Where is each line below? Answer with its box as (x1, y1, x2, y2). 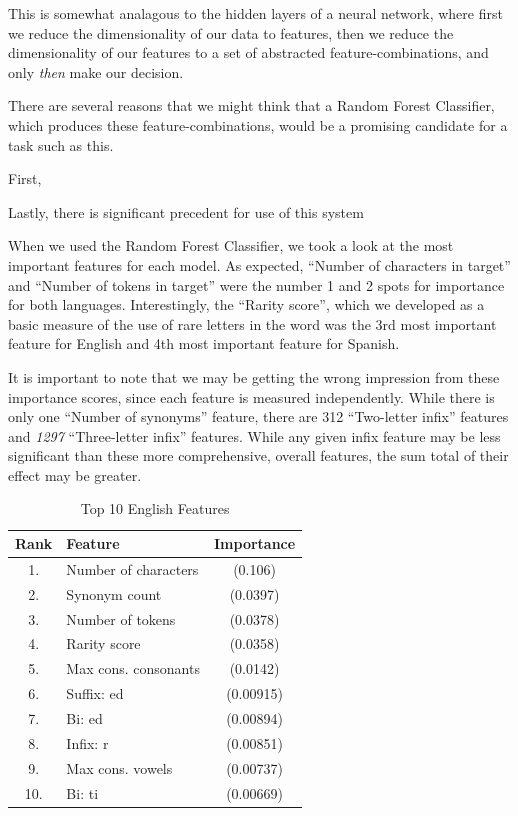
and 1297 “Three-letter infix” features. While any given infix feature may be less (8, 425, 501, 446)
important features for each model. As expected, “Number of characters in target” (8, 254, 511, 275)
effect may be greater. (8, 464, 142, 485)
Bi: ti (66, 782, 99, 803)
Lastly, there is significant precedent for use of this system (8, 201, 364, 222)
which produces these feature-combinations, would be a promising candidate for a (8, 114, 508, 135)
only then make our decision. (8, 61, 184, 82)
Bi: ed (66, 707, 103, 728)
